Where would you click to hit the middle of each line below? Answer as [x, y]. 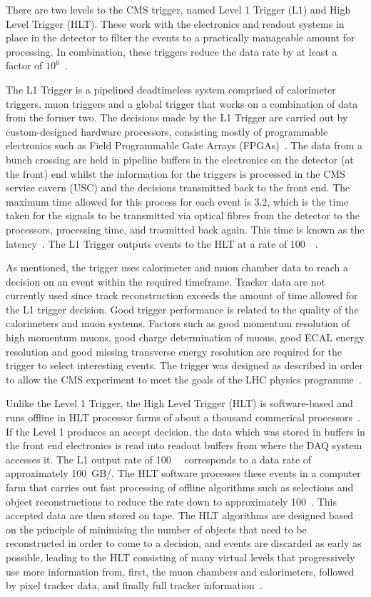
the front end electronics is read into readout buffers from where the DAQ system [184, 445]
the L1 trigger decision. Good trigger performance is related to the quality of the [182, 309]
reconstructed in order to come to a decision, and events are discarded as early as [184, 543]
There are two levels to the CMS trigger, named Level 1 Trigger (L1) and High [178, 9]
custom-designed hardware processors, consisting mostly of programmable [167, 131]
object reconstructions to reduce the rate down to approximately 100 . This [171, 501]
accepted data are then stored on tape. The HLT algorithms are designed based [180, 515]
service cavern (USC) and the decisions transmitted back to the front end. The [178, 187]
